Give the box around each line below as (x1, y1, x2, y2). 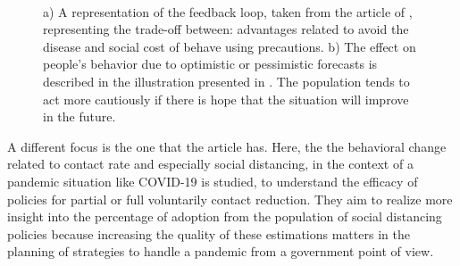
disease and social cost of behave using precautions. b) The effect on (43, 37, 416, 55)
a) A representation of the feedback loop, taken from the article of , (43, 2, 413, 21)
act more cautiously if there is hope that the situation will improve (43, 89, 409, 108)
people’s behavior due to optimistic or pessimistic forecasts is (43, 54, 378, 73)
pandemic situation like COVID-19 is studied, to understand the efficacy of (7, 171, 418, 190)
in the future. (43, 107, 116, 126)
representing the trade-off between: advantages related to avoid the (43, 20, 409, 38)
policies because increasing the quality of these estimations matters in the (7, 224, 410, 243)
